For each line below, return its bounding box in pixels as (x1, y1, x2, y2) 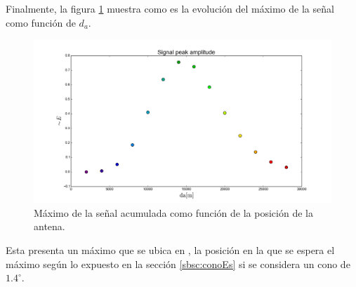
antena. (34, 219, 65, 234)
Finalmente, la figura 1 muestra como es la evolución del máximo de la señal (6, 1, 334, 15)
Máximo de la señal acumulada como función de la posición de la (34, 205, 313, 220)
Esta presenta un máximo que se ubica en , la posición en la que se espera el (6, 243, 335, 258)
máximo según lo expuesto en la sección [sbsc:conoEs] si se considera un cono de (6, 256, 350, 271)
